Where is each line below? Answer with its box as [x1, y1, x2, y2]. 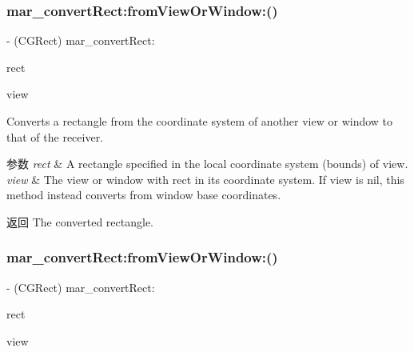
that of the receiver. [6, 128, 104, 145]
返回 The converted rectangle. [6, 213, 154, 230]
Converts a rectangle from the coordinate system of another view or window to [6, 113, 393, 129]
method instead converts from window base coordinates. [6, 186, 281, 203]
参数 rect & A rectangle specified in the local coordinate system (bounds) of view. [6, 155, 408, 172]
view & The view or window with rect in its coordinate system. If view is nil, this [6, 170, 404, 187]
